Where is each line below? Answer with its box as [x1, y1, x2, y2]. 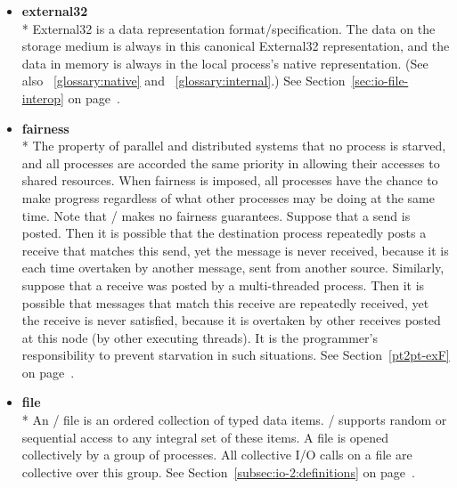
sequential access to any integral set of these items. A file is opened [21, 427, 388, 446]
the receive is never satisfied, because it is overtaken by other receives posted [21, 311, 441, 329]
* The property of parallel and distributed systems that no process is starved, [21, 136, 446, 155]
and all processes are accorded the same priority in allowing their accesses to [21, 153, 440, 172]
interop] [21, 88, 64, 107]
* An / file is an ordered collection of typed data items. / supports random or [21, 411, 447, 429]
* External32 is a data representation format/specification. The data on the [21, 19, 436, 37]
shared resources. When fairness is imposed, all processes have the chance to [21, 171, 438, 190]
